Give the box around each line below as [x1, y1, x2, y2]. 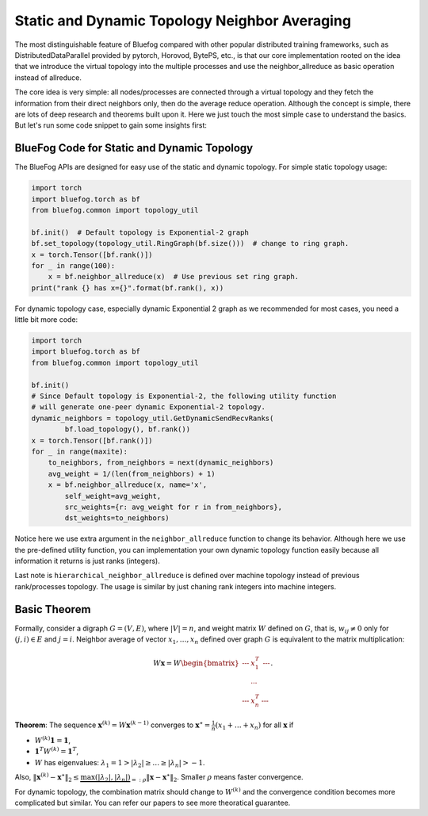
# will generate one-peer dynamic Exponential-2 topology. [31, 403, 266, 412]
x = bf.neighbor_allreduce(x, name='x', [48, 481, 208, 489]
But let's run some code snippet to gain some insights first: [14, 121, 208, 130]
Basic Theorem [14, 603, 91, 616]
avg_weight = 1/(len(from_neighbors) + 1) [48, 469, 216, 478]
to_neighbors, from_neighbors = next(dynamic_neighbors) [48, 458, 274, 467]
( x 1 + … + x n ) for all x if [215, 720, 294, 732]
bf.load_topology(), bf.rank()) [64, 425, 190, 434]
